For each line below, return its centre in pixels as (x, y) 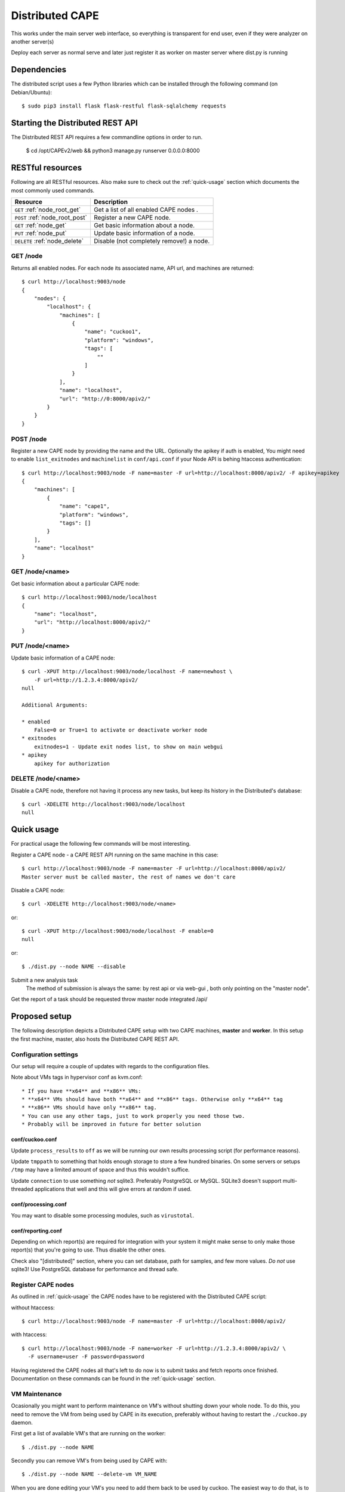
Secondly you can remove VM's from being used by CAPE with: (89, 1461)
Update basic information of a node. (144, 233)
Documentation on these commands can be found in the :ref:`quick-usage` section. (113, 1378)
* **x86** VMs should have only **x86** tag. (90, 1108)
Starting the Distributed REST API (75, 123)
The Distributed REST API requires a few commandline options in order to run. (107, 137)
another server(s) (33, 41)
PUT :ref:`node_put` (41, 233)
